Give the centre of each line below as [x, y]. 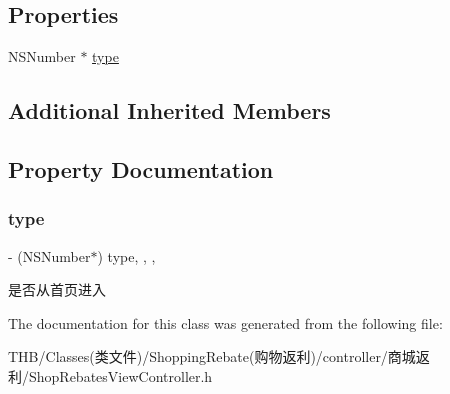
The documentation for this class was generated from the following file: [225, 322]
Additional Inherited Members [169, 110]
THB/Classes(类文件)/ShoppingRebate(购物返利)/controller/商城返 [219, 356]
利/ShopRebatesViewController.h [110, 375]
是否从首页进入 [57, 289]
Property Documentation [141, 168]
